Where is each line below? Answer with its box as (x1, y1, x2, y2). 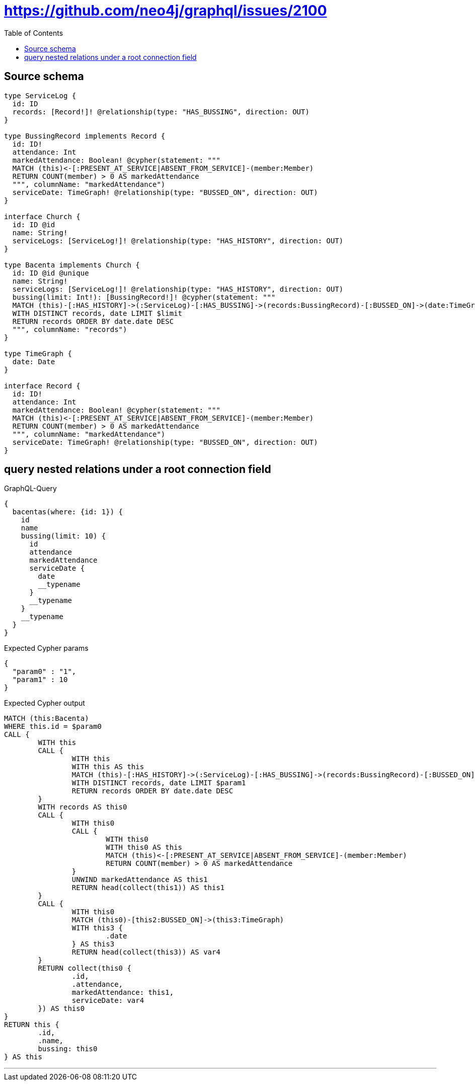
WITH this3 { (71, 924, 123, 932)
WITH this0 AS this (106, 843, 183, 852)
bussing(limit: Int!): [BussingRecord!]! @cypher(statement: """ (12, 293, 276, 301)
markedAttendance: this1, (71, 988, 174, 997)
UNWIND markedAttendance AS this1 (71, 875, 208, 884)
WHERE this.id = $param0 (4, 722, 102, 731)
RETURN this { (4, 1021, 59, 1029)
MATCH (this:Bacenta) (4, 714, 89, 723)
